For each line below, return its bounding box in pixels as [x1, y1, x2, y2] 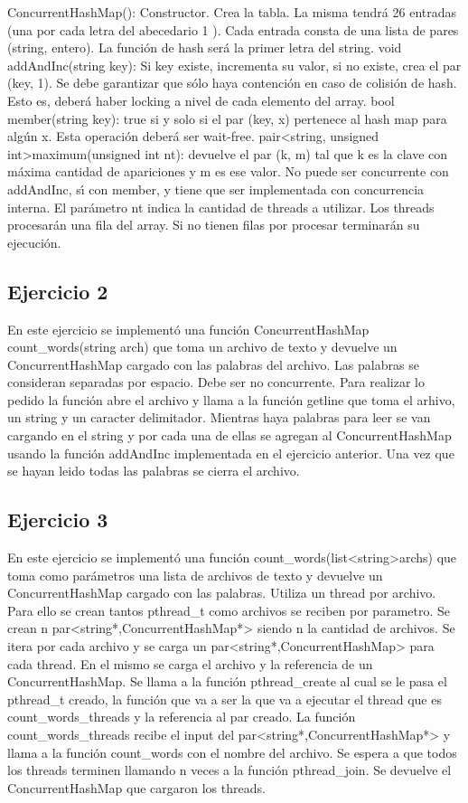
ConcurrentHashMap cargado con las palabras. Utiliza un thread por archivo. [7, 583, 436, 602]
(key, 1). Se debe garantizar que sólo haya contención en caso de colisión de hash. [7, 73, 457, 92]
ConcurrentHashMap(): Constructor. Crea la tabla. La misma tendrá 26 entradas [7, 3, 457, 21]
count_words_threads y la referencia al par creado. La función [7, 707, 356, 726]
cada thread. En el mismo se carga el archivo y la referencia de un [7, 654, 373, 673]
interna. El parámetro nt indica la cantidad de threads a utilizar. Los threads [7, 197, 435, 216]
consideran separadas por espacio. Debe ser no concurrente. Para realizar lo [7, 373, 425, 392]
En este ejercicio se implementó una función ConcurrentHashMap [7, 319, 370, 338]
